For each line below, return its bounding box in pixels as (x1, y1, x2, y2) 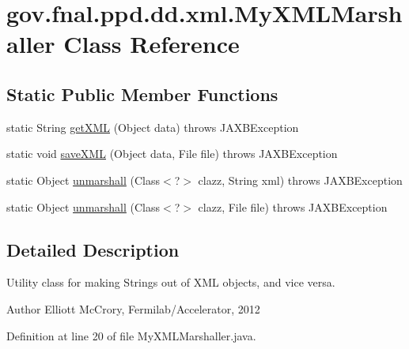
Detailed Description (6, 237, 180, 261)
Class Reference (63, 28, 240, 60)
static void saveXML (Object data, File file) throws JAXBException (6, 145, 338, 162)
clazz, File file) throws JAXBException (198, 198, 388, 215)
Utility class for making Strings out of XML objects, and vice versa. (6, 274, 335, 291)
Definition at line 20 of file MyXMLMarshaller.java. (6, 327, 256, 343)
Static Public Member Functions (6, 81, 278, 106)
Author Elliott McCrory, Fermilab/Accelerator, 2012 (6, 300, 260, 317)
